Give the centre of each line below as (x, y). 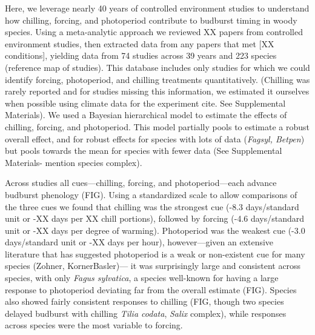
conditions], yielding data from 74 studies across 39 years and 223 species (141, 55)
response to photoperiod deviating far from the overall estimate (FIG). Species (151, 289)
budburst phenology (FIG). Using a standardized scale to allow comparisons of (151, 194)
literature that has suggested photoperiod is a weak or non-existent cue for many (155, 254)
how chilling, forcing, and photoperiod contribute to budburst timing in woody (151, 20)
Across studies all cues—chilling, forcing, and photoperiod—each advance (141, 183)
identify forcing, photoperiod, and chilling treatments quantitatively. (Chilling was (157, 79)
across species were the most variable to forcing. (94, 325)
